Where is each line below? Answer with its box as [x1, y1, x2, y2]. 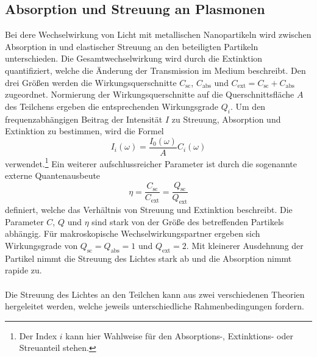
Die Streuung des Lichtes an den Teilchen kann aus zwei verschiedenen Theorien [5, 287, 305, 300]
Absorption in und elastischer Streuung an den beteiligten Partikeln [5, 40, 258, 52]
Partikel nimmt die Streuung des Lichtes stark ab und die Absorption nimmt [5, 251, 292, 264]
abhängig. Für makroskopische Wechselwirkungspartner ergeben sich [5, 227, 260, 240]
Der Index [19, 329, 57, 342]
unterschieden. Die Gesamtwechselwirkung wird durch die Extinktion [5, 52, 263, 65]
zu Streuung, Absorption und [171, 112, 281, 125]
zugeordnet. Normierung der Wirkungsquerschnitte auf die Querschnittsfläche [5, 88, 294, 101]
